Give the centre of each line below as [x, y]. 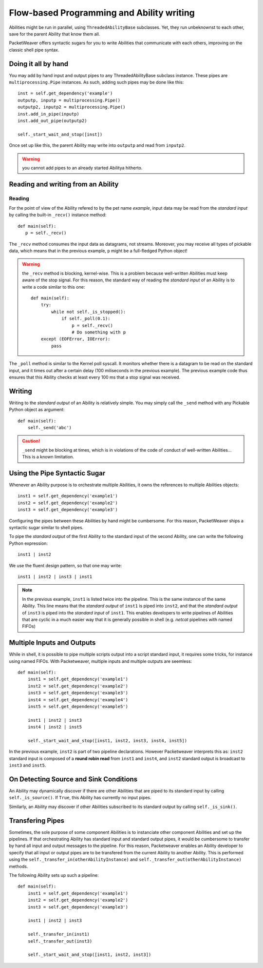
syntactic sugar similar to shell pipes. [46, 527]
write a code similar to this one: [54, 287]
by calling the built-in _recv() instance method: [58, 215]
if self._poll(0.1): [86, 319]
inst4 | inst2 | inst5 [55, 727]
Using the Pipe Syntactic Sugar [57, 473]
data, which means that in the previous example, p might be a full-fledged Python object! [98, 251]
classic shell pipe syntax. [34, 50]
